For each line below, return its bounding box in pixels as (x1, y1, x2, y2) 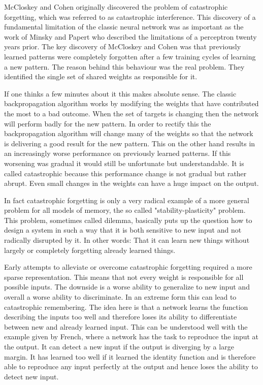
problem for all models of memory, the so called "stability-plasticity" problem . (4, 205, 246, 215)
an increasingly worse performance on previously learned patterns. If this (4, 148, 231, 158)
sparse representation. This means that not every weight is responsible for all (4, 271, 244, 282)
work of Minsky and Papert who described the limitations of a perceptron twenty (4, 31, 257, 42)
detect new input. (4, 371, 59, 381)
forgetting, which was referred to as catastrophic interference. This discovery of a (4, 11, 256, 22)
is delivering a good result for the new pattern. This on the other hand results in (4, 138, 255, 148)
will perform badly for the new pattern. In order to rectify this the (4, 118, 211, 129)
